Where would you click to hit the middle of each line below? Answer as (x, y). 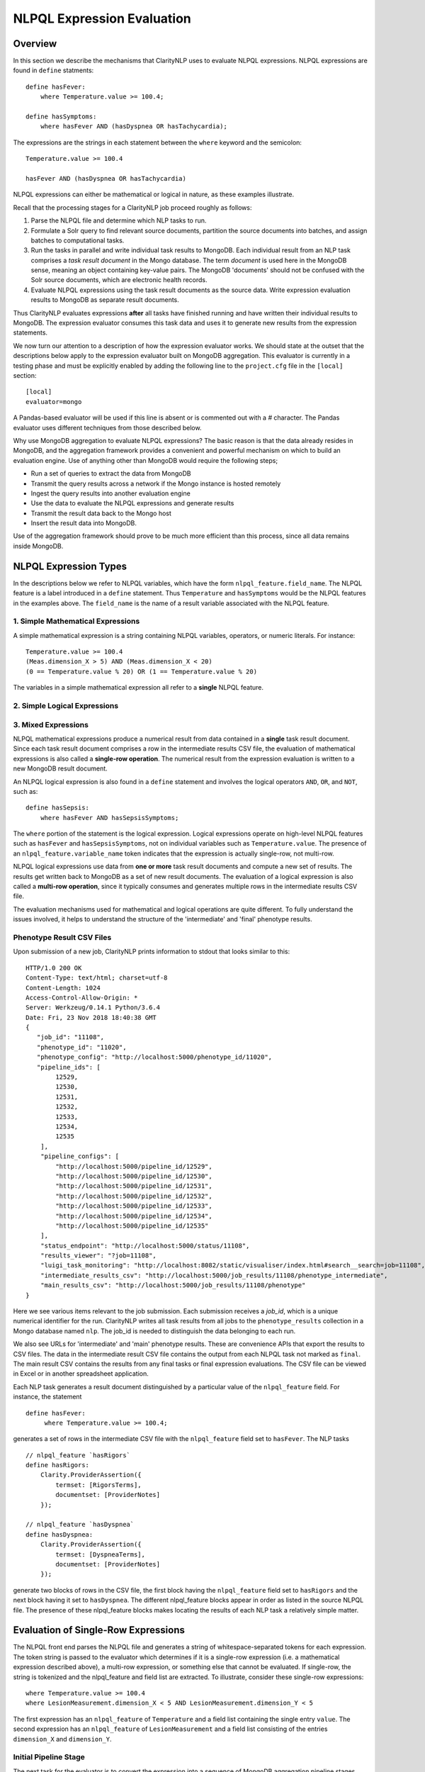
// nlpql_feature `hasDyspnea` (80, 1525)
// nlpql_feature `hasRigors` (78, 1455)
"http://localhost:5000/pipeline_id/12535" (132, 1226)
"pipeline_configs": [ (80, 1156)
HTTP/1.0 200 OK (54, 968)
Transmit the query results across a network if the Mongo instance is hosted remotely (156, 483)
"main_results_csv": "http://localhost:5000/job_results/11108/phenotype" (173, 1285)
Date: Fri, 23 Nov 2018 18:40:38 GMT (91, 1017)
